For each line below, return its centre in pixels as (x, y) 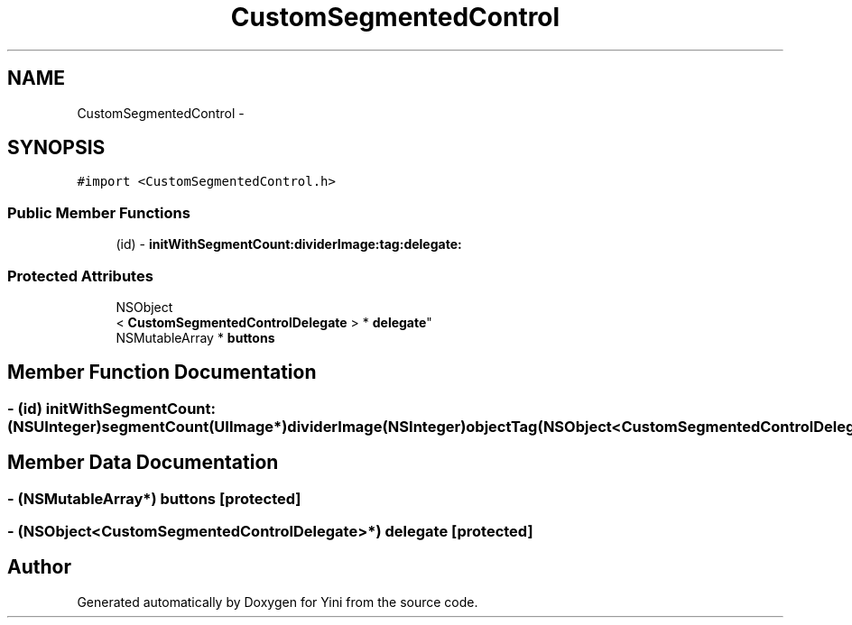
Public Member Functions (99, 212)
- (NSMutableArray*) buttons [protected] (154, 498)
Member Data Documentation (143, 463)
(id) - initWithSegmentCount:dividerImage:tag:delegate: (289, 244)
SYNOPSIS (56, 148)
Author (39, 567)
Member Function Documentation (162, 372)
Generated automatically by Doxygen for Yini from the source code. (278, 602)
